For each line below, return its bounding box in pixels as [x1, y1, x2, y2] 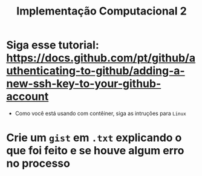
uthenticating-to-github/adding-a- [6, 64, 186, 78]
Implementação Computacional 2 [16, 4, 187, 18]
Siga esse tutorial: [6, 38, 99, 52]
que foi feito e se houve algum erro [6, 144, 184, 158]
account [6, 90, 49, 103]
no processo [6, 157, 71, 171]
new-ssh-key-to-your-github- [6, 77, 161, 91]
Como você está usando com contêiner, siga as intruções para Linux [15, 109, 186, 117]
